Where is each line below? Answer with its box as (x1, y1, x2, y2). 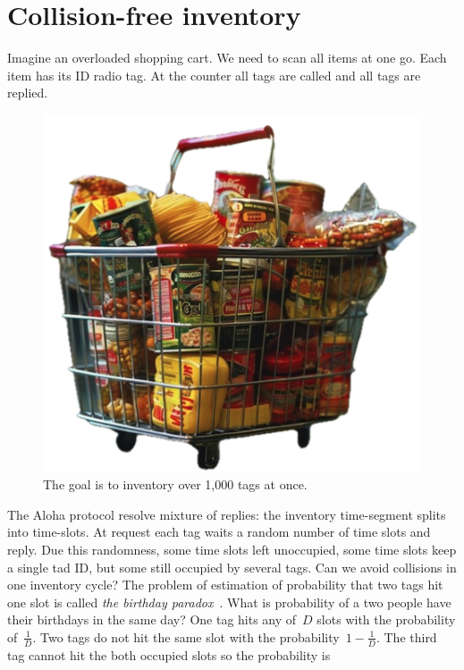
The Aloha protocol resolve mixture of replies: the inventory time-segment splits (7, 505, 446, 523)
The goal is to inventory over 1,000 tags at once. (43, 475, 308, 494)
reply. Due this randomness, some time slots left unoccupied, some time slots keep (7, 539, 457, 558)
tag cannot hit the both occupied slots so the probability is (7, 645, 331, 664)
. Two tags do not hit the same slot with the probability (32, 627, 340, 646)
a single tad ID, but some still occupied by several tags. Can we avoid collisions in (7, 557, 457, 576)
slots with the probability (316, 610, 456, 629)
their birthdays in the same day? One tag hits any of (7, 610, 297, 629)
